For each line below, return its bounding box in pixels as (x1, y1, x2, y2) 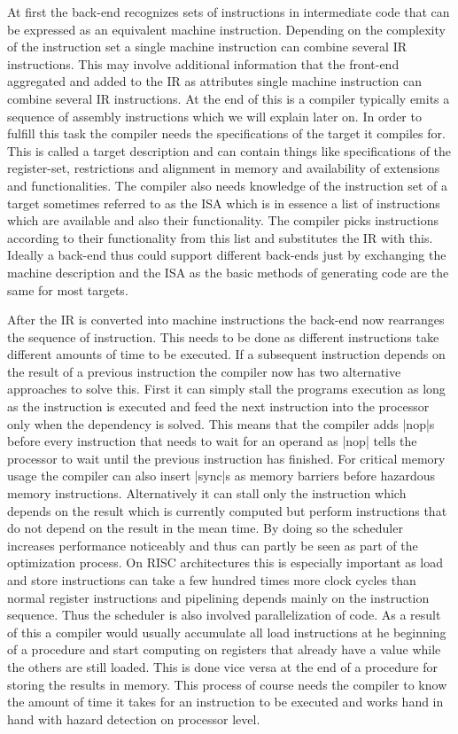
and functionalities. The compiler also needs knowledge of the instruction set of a (7, 176, 448, 194)
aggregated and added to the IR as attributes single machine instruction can (7, 72, 423, 90)
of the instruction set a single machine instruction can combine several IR (7, 37, 407, 56)
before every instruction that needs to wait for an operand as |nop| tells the (7, 432, 417, 450)
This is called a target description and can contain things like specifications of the (7, 141, 452, 160)
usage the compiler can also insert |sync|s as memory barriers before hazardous (7, 466, 436, 485)
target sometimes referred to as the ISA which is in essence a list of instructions (7, 193, 440, 212)
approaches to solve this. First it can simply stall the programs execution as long (7, 379, 446, 398)
